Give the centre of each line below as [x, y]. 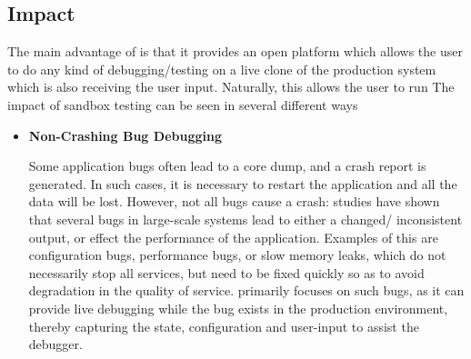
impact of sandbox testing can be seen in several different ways [183, 104]
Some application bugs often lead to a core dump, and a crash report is [227, 166]
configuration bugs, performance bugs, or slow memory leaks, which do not [237, 255]
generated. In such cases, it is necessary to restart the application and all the [243, 183]
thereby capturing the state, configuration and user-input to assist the [224, 326]
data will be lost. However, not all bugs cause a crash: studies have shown [234, 201]
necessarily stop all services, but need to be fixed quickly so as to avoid [226, 272]
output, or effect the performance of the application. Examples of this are [233, 237]
